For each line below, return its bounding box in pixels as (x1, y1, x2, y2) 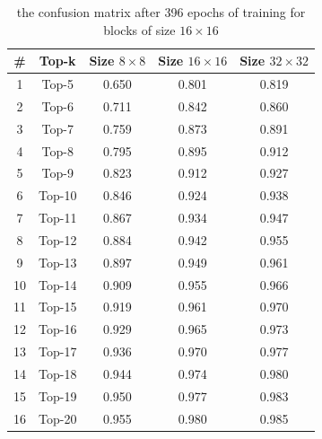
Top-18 (39, 364, 77, 382)
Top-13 (39, 252, 77, 271)
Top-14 (39, 275, 77, 294)
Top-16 (39, 320, 77, 338)
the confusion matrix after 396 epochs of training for (16, 3, 306, 21)
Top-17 (39, 342, 77, 361)
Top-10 (39, 186, 77, 205)
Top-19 (39, 386, 77, 405)
